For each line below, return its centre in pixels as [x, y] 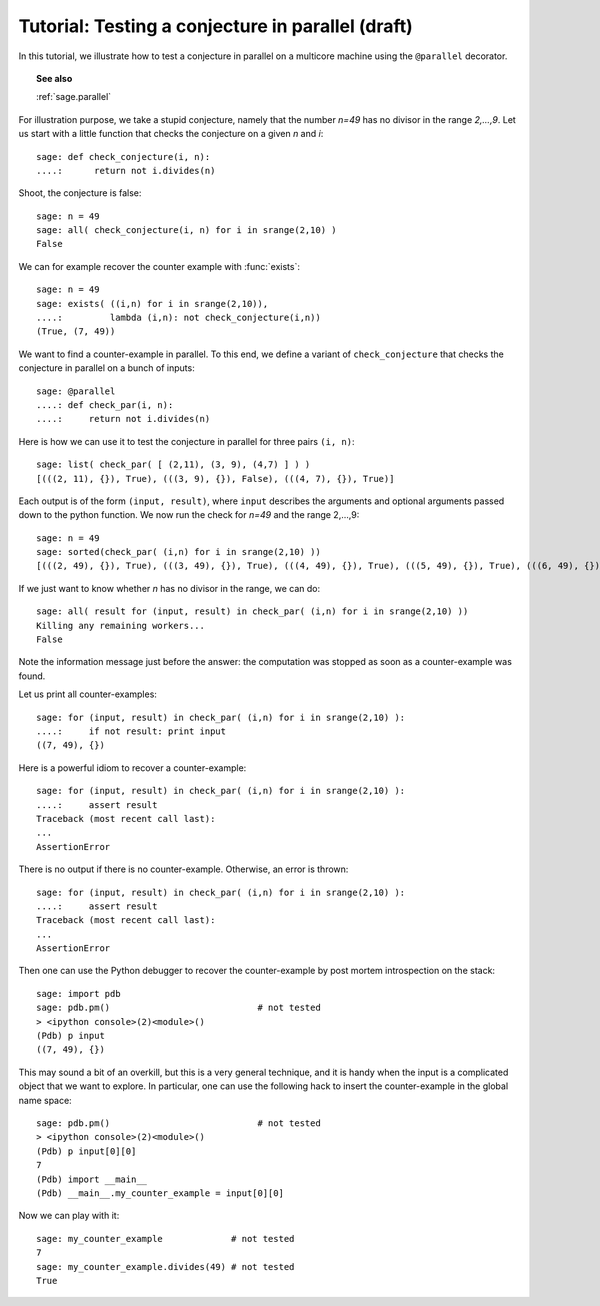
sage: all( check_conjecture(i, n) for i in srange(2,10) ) [186, 230]
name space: [45, 1100]
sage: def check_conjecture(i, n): [123, 156]
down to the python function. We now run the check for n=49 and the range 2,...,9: [189, 515]
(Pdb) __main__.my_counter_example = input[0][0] [160, 1193]
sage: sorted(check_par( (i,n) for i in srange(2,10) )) [179, 552]
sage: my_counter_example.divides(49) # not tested [165, 1266]
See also [54, 78]
